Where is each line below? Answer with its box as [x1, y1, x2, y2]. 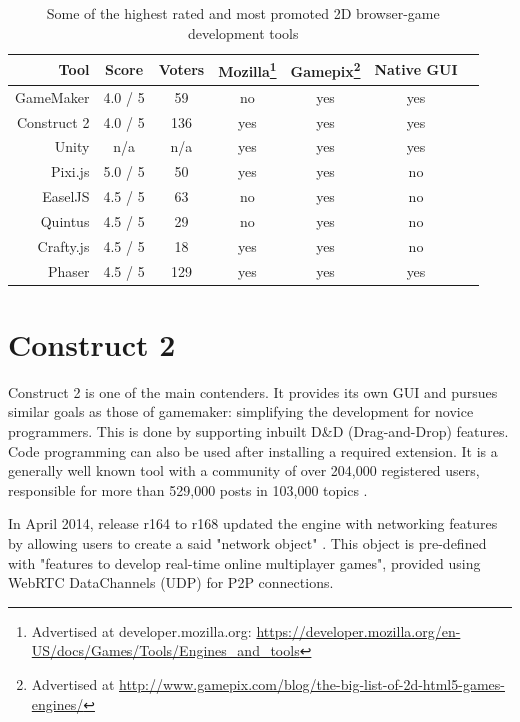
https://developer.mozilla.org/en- [256, 620, 461, 641]
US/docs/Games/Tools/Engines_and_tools [31, 640, 300, 661]
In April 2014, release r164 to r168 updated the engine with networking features [8, 513, 498, 534]
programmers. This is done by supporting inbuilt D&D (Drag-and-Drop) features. [8, 421, 509, 441]
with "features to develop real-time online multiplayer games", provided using [8, 552, 481, 573]
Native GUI [374, 59, 458, 80]
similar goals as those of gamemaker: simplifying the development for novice [8, 401, 474, 422]
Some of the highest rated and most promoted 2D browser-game [46, 3, 440, 23]
